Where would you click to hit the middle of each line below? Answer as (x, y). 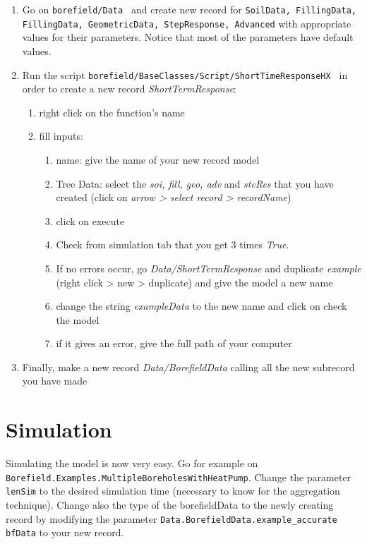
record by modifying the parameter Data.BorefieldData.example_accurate (172, 518)
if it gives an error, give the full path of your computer (174, 343)
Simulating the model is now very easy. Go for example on (132, 463)
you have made (55, 381)
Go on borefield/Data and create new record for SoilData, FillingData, (189, 9)
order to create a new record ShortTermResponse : (129, 89)
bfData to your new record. (65, 532)
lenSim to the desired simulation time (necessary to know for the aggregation (173, 491)
